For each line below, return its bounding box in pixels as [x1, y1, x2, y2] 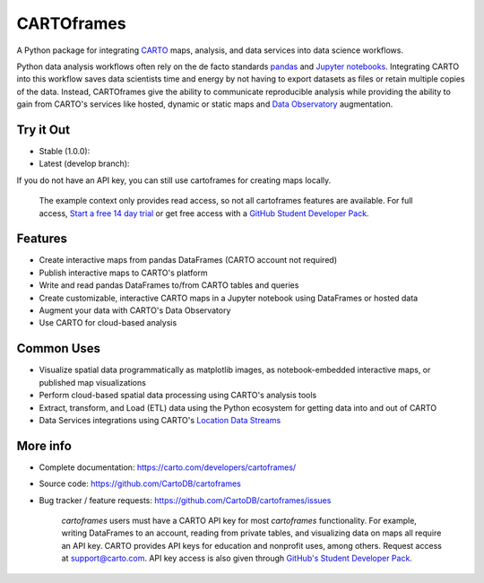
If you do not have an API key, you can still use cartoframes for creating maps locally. [16, 175, 332, 186]
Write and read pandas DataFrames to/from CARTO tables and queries [39, 280, 299, 291]
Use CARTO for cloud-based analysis [39, 318, 177, 328]
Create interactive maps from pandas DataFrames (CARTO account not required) [39, 255, 338, 265]
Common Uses [16, 341, 101, 356]
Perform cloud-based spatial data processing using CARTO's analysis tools [39, 390, 317, 401]
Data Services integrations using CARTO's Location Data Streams [39, 414, 281, 425]
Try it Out [16, 122, 71, 137]
